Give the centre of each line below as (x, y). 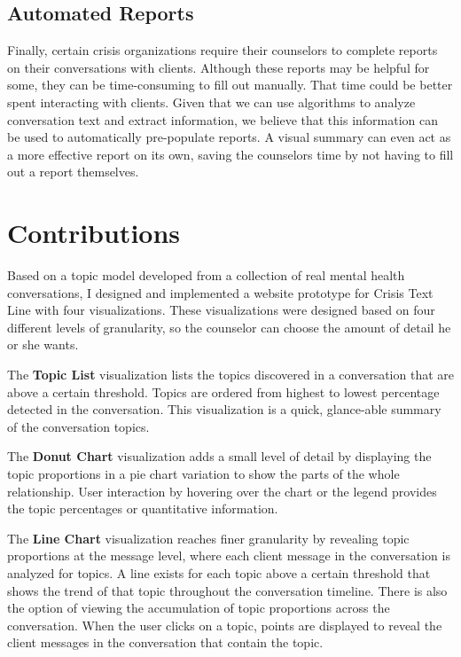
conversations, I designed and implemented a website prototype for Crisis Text (220, 292)
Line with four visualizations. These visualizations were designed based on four (221, 310)
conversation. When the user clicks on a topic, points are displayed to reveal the (225, 625)
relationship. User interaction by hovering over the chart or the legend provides (222, 491)
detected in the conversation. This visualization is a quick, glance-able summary (224, 409)
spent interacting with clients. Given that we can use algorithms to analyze (211, 102)
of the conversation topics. (78, 426)
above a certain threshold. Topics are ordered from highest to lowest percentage (223, 391)
